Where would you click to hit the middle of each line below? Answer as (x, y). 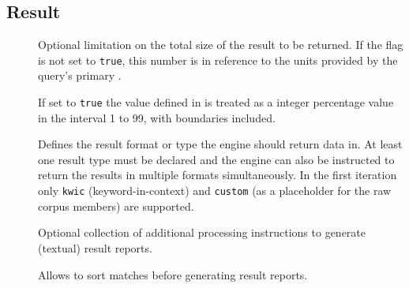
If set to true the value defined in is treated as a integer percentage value (216, 102)
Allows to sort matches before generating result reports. (173, 274)
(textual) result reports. (95, 247)
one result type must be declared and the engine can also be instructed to (216, 159)
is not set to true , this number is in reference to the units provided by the (218, 60)
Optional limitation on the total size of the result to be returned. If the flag (221, 45)
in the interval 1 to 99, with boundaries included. (157, 117)
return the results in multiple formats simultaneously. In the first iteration (218, 175)
